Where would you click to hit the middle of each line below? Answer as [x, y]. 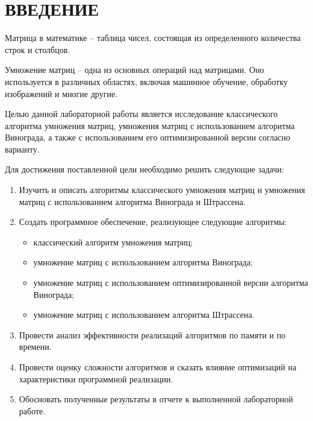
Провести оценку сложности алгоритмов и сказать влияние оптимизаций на [158, 367]
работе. [32, 410]
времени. [35, 347]
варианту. [22, 149]
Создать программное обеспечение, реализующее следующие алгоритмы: [153, 222]
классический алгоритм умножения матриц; [113, 242]
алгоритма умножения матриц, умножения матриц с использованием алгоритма [150, 125]
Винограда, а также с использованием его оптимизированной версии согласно [148, 137]
